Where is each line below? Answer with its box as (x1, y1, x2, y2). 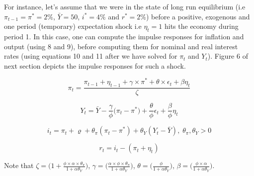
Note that (4, 160, 34, 171)
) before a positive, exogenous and (146, 11, 250, 21)
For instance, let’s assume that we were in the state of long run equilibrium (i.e (4, 1, 246, 11)
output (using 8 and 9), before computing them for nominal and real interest (4, 41, 238, 51)
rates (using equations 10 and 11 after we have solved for (4, 51, 177, 61)
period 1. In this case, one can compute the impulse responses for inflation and (4, 31, 244, 41)
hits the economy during (164, 21, 239, 31)
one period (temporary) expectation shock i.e (4, 21, 142, 31)
